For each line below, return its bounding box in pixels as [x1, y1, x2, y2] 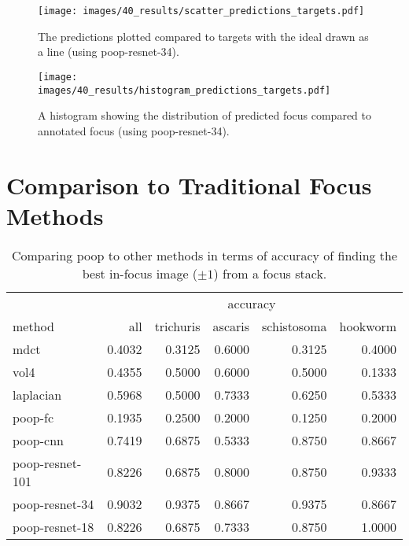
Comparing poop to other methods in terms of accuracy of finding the [11, 245, 398, 264]
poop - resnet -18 [13, 517, 94, 536]
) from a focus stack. [213, 264, 327, 282]
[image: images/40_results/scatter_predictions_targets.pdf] [38, 6, 365, 17]
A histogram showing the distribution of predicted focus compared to [38, 107, 371, 124]
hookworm [339, 316, 396, 335]
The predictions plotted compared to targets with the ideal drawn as [38, 28, 369, 44]
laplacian [13, 385, 62, 404]
